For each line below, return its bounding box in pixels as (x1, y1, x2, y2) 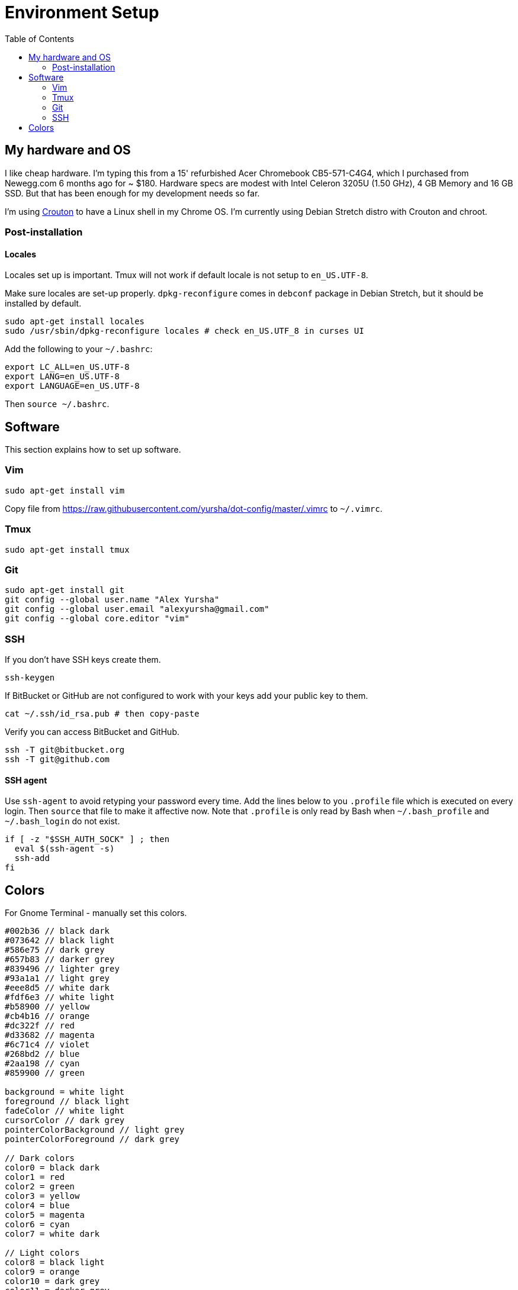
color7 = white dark (5, 1229, 100, 1239)
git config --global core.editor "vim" (5, 614, 189, 624)
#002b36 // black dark (5, 926, 110, 936)
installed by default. (5, 298, 82, 309)
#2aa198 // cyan (5, 1059, 80, 1069)
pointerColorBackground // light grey (5, 1125, 185, 1135)
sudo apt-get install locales (5, 317, 145, 327)
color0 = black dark (5, 1163, 100, 1173)
